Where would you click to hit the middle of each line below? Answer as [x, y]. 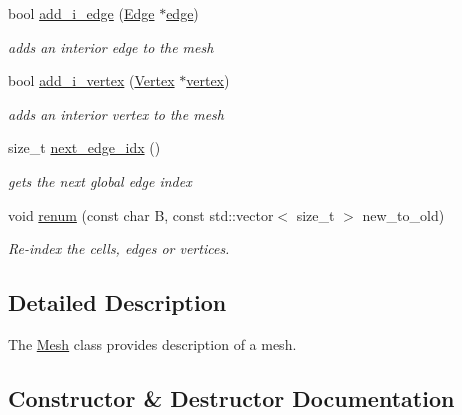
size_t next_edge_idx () [84, 147]
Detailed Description [117, 302]
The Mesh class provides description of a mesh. [152, 343]
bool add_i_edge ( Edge [81, 13]
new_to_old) [403, 214]
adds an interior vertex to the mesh [116, 113]
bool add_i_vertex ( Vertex [91, 80]
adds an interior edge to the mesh [111, 46]
